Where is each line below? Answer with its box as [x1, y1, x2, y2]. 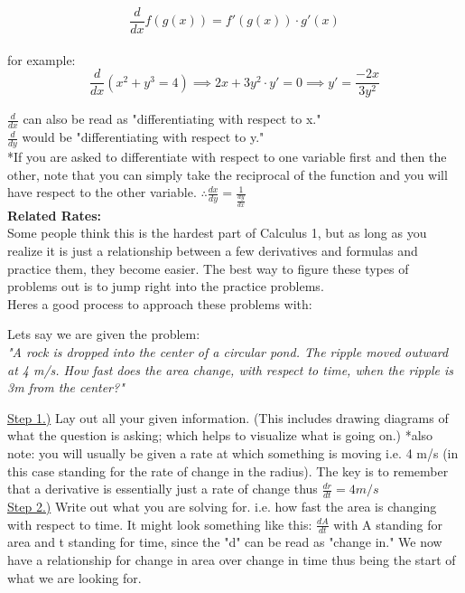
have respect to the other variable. [7, 183, 197, 202]
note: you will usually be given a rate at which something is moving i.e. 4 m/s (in [7, 443, 459, 462]
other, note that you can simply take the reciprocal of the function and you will [7, 165, 448, 184]
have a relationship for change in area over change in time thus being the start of [7, 551, 456, 569]
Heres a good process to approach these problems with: [7, 294, 312, 313]
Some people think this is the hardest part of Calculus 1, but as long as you [7, 223, 427, 242]
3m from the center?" [7, 378, 125, 397]
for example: [7, 50, 76, 69]
